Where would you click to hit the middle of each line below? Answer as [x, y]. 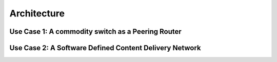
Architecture [37, 13]
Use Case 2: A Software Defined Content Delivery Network [105, 48]
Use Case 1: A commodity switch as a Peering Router [95, 32]
